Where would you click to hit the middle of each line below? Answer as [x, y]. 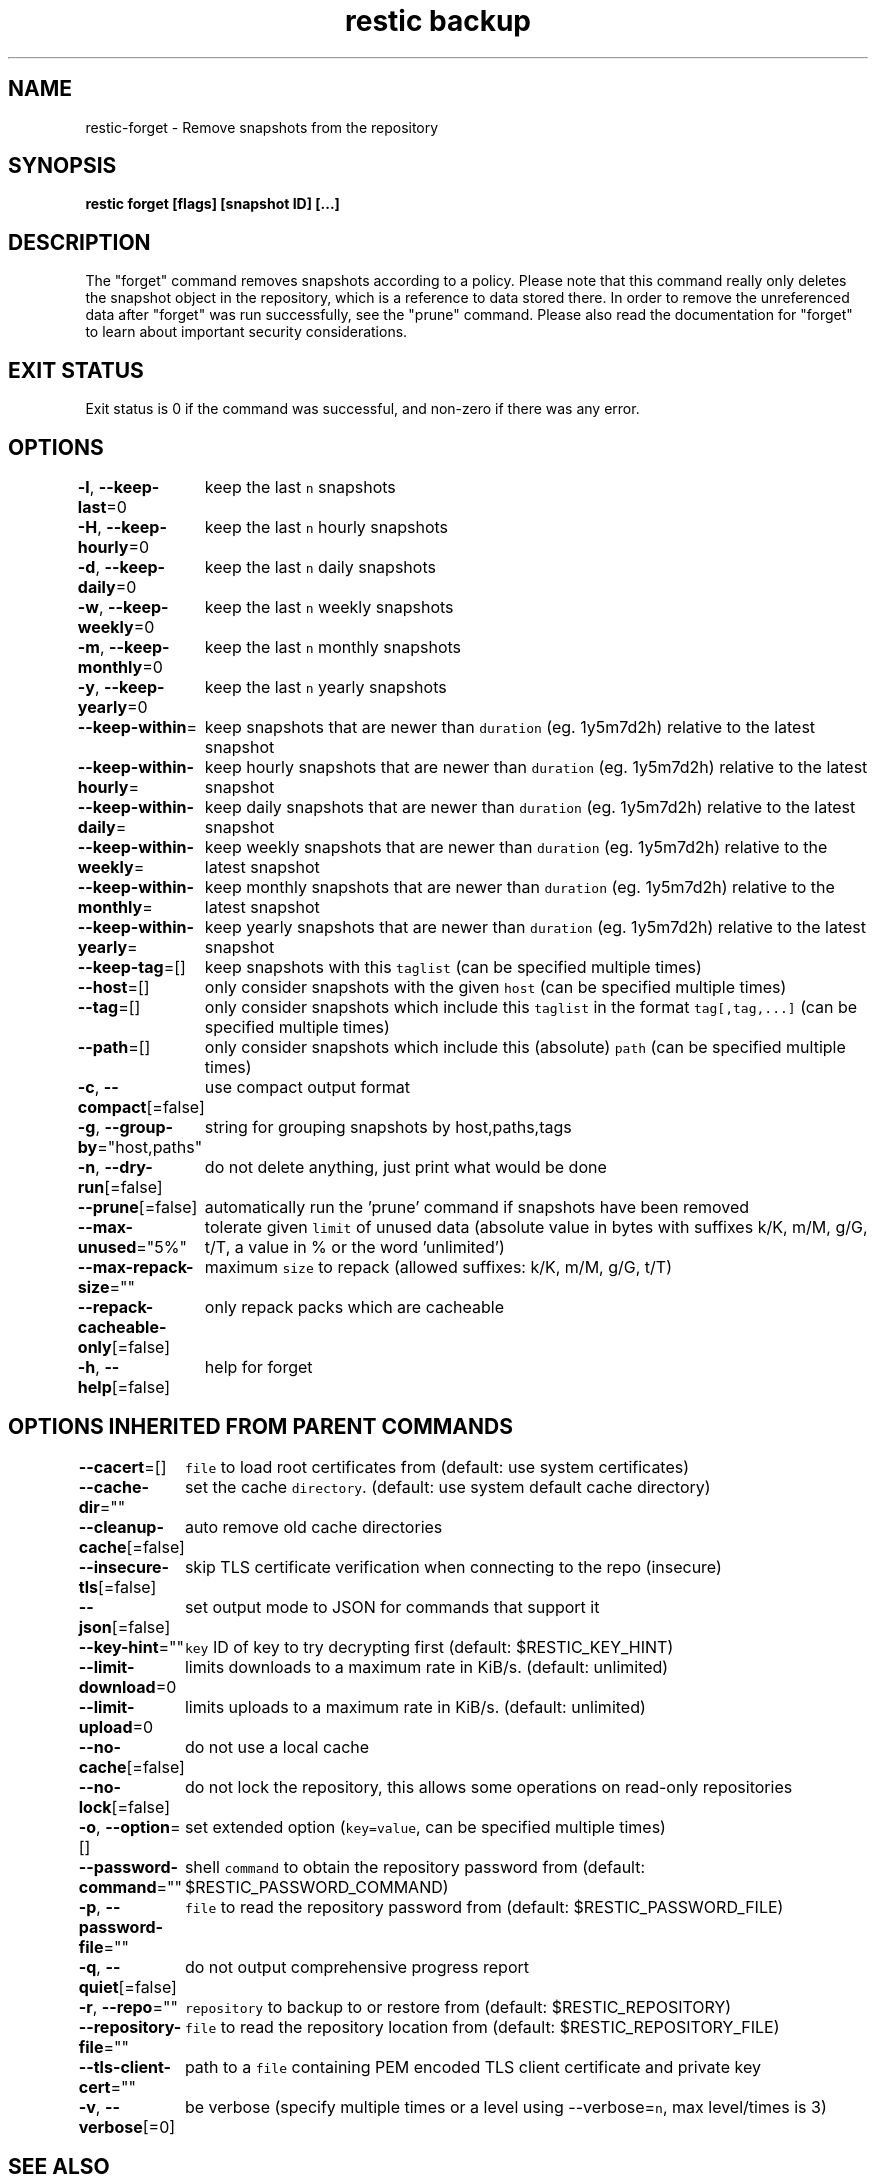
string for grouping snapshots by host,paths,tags [388, 1126]
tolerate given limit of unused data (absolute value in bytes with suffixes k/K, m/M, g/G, [536, 1226]
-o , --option [124, 1826]
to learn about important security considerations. [246, 332]
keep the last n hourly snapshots [326, 526]
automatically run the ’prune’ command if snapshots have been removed [477, 1206]
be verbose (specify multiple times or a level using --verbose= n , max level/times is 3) [505, 2106]
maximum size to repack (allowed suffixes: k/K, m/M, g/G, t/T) [438, 1266]
